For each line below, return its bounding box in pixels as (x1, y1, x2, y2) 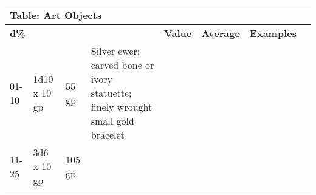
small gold (91, 114, 134, 128)
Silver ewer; (91, 44, 140, 58)
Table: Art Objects (10, 8, 102, 22)
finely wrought (91, 100, 153, 114)
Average (201, 26, 240, 40)
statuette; (91, 86, 132, 100)
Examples (249, 26, 297, 40)
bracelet (91, 128, 125, 142)
